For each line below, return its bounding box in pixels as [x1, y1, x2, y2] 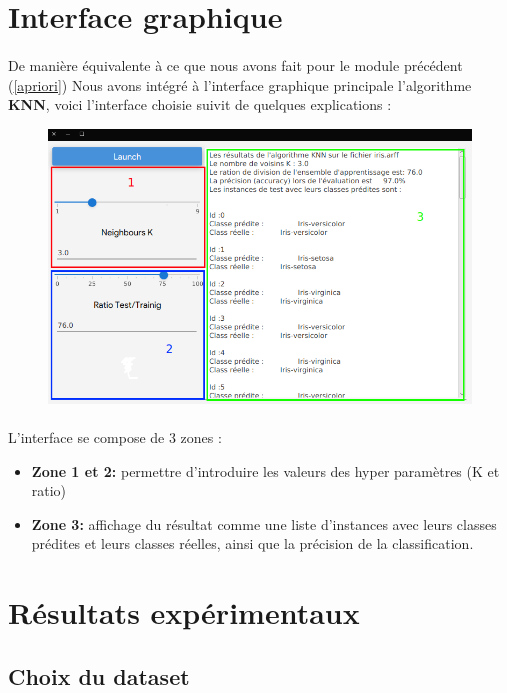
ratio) [31, 480, 67, 501]
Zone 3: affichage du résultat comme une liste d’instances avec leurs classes [31, 513, 497, 534]
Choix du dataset [8, 660, 190, 691]
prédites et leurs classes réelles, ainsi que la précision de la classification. [31, 533, 474, 554]
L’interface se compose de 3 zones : [8, 427, 222, 448]
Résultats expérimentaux [8, 592, 360, 633]
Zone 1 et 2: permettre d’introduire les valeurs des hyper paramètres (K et [31, 460, 500, 481]
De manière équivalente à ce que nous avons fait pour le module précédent [8, 54, 463, 75]
